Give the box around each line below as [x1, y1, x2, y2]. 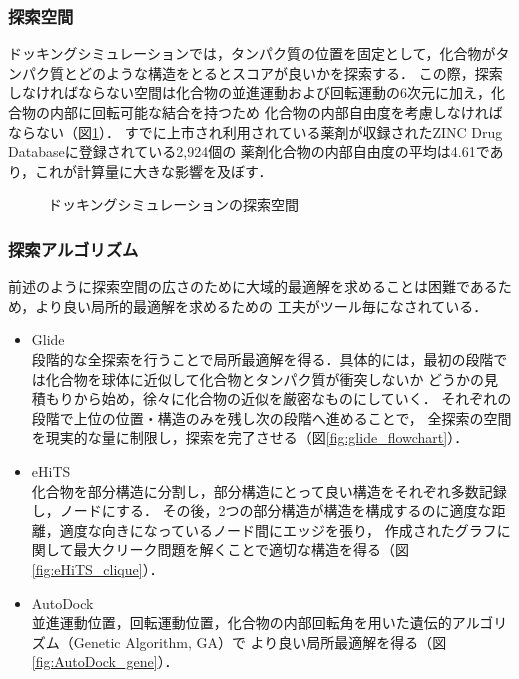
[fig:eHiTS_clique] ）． [31, 558, 164, 579]
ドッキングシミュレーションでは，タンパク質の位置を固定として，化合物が [8, 43, 496, 64]
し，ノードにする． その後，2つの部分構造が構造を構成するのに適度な [31, 500, 492, 521]
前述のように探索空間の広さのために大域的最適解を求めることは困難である [8, 276, 498, 297]
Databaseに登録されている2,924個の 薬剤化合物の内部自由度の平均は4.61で [8, 141, 490, 162]
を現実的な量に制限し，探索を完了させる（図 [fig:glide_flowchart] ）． [31, 427, 469, 448]
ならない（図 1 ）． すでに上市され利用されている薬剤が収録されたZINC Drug [8, 121, 503, 142]
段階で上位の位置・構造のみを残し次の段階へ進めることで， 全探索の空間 [31, 407, 512, 428]
